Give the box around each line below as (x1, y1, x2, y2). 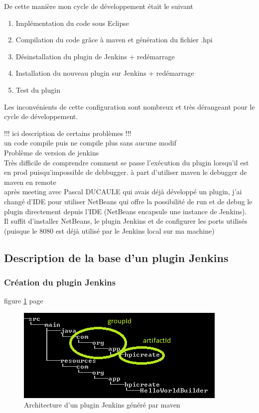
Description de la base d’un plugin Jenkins (4, 250, 229, 265)
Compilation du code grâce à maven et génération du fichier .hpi (15, 34, 213, 45)
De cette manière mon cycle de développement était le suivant (4, 1, 193, 11)
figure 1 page (4, 295, 43, 306)
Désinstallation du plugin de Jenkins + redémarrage (15, 51, 175, 61)
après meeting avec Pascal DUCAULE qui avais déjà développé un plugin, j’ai (4, 186, 242, 197)
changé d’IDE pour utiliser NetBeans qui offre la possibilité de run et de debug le (4, 196, 253, 206)
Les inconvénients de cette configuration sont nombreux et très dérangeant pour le (4, 101, 255, 112)
